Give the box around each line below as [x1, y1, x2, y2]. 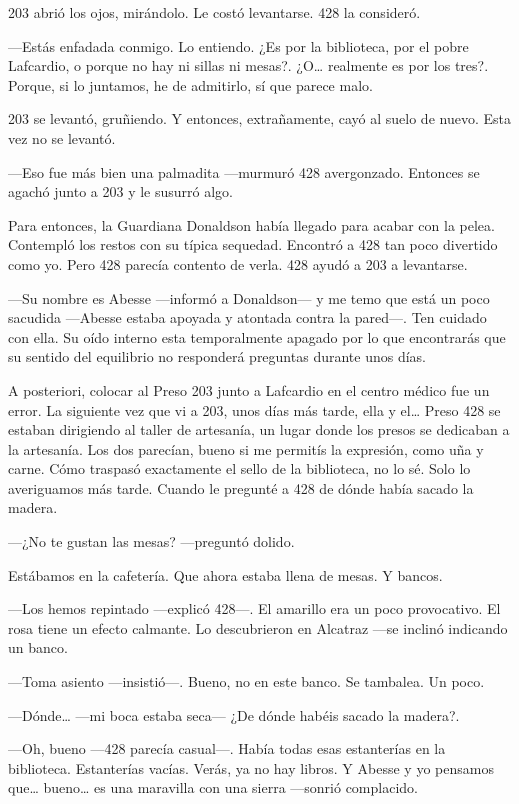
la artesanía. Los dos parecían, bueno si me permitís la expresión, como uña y [8, 438, 484, 459]
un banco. [8, 637, 68, 658]
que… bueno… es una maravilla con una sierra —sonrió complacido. [8, 777, 418, 798]
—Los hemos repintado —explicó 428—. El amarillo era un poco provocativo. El [8, 598, 501, 619]
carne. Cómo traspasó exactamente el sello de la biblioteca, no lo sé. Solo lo [8, 458, 471, 479]
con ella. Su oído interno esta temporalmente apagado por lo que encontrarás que [8, 326, 506, 347]
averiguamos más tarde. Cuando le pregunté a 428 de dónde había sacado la [8, 477, 474, 498]
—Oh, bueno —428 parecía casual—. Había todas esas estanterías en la [8, 738, 446, 759]
